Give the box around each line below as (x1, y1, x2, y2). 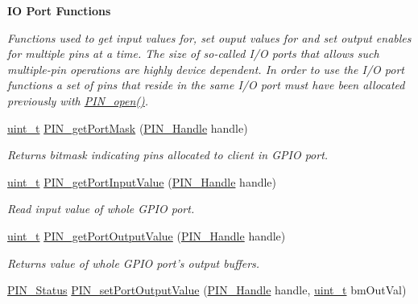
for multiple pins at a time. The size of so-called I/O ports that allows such (7, 45, 379, 62)
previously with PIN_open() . (7, 92, 149, 109)
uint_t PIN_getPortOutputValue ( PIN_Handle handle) (7, 227, 286, 244)
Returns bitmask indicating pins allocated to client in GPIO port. (7, 146, 329, 163)
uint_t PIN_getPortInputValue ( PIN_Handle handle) (7, 173, 277, 190)
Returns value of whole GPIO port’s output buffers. (7, 254, 260, 271)
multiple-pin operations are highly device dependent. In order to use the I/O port (7, 60, 404, 77)
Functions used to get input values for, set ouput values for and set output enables (7, 29, 412, 46)
